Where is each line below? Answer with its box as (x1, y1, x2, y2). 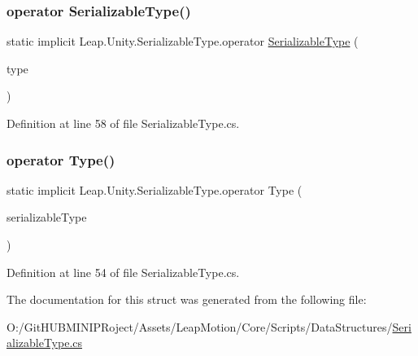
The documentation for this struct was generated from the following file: (7, 291, 367, 308)
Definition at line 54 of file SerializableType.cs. (7, 263, 240, 280)
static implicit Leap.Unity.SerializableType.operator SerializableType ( (7, 33, 359, 50)
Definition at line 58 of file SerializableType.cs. (7, 115, 240, 131)
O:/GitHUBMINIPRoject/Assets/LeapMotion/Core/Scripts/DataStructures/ (7, 318, 393, 335)
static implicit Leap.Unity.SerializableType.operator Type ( (7, 181, 303, 198)
